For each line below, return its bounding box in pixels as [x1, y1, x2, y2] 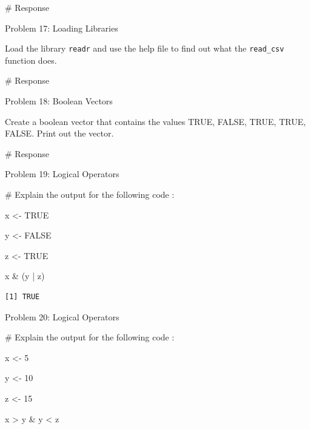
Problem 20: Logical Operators [5, 310, 120, 323]
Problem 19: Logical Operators [5, 167, 120, 180]
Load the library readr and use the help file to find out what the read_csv [5, 42, 285, 55]
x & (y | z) [5, 269, 45, 282]
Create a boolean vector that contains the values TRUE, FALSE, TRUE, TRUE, [5, 115, 306, 127]
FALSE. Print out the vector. [5, 127, 114, 140]
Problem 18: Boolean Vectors [5, 95, 113, 107]
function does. [5, 53, 57, 66]
